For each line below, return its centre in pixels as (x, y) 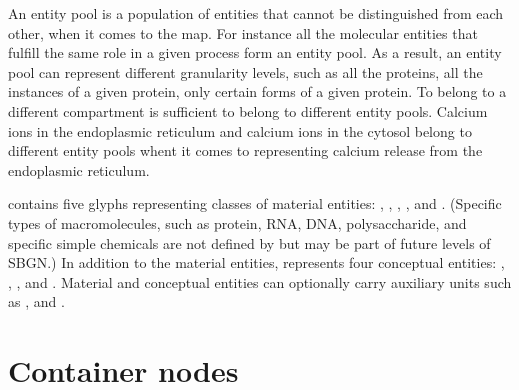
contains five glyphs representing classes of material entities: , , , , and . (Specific (255, 203)
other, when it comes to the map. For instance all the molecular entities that (243, 32)
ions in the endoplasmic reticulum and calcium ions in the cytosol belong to (240, 130)
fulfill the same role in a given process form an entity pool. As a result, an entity (255, 52)
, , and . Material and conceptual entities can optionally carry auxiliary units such (260, 281)
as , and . (36, 301)
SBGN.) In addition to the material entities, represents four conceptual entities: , (256, 262)
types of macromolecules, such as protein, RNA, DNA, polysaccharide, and (237, 222)
